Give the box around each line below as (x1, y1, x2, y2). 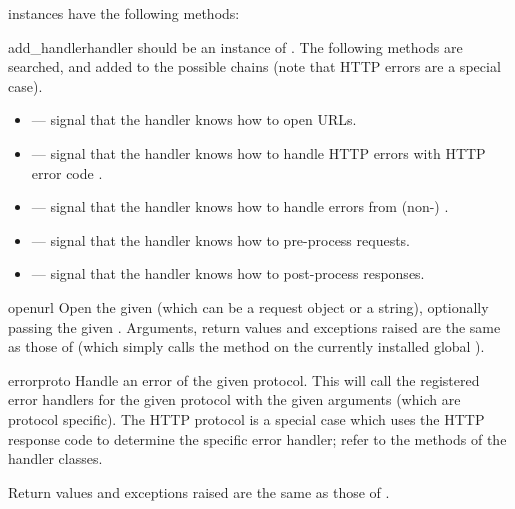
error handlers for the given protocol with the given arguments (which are (8, 389, 461, 410)
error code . (31, 162, 103, 183)
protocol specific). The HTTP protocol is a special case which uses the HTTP (8, 408, 485, 429)
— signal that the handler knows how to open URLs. (31, 109, 357, 130)
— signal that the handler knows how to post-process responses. (31, 263, 425, 284)
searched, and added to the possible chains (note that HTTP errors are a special (8, 56, 501, 77)
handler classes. (8, 448, 103, 469)
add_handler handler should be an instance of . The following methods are (8, 36, 463, 57)
